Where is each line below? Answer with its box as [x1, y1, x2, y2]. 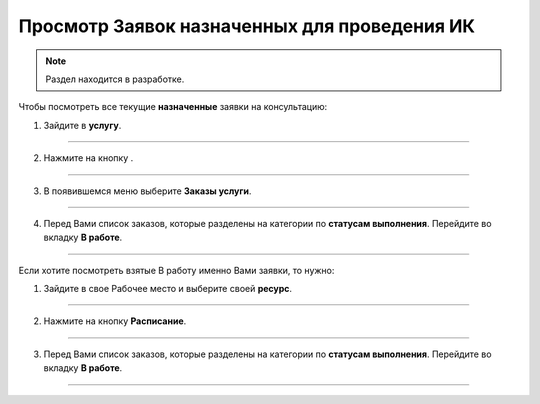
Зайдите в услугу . [43, 119, 122, 131]
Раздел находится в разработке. [45, 73, 185, 85]
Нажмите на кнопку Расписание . [43, 315, 187, 327]
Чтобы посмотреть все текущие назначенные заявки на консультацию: [18, 101, 328, 113]
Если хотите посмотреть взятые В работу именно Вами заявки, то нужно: [18, 264, 335, 276]
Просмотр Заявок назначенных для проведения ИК [18, 15, 476, 37]
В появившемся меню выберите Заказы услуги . [43, 185, 252, 197]
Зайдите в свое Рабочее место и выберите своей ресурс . [43, 283, 293, 295]
